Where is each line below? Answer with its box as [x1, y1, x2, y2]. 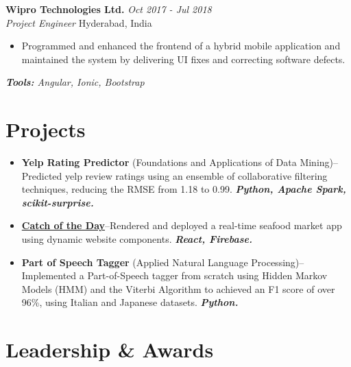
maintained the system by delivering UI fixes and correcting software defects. [21, 51, 346, 66]
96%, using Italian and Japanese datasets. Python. [21, 295, 239, 309]
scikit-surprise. [21, 195, 94, 209]
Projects [5, 115, 86, 143]
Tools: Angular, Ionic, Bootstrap [5, 75, 145, 89]
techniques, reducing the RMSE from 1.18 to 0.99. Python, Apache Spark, [21, 182, 346, 196]
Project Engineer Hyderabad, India [5, 15, 152, 29]
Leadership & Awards [5, 335, 214, 364]
